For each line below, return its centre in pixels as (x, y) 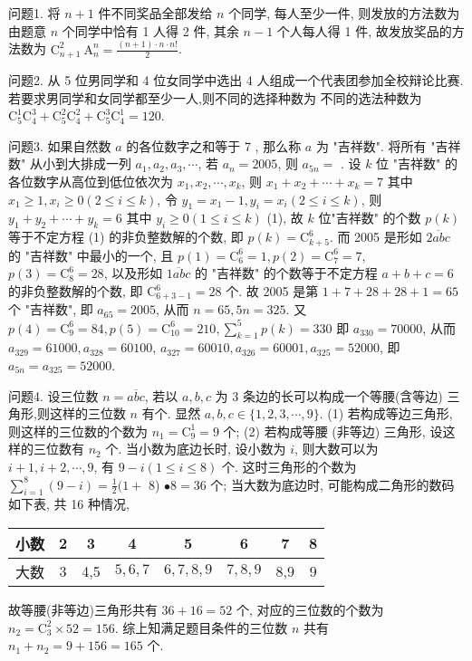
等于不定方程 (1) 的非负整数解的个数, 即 (126, 237)
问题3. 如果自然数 (60, 145)
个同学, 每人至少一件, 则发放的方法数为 (344, 13)
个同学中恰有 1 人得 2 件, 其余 (150, 30)
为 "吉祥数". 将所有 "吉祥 (388, 145)
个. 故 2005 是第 (272, 291)
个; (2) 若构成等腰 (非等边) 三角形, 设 (333, 431)
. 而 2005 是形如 (376, 237)
